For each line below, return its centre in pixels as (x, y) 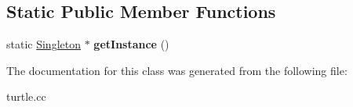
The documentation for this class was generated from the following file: (177, 70)
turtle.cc (26, 96)
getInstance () (131, 44)
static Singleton (44, 44)
